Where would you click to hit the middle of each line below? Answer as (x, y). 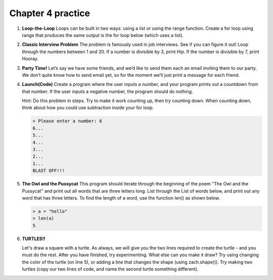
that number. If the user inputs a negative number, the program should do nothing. (107, 91)
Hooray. (30, 59)
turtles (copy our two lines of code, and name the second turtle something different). (110, 269)
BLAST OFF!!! (49, 171)
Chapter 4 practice (50, 13)
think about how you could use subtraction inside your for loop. (88, 108)
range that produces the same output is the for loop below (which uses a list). (103, 35)
